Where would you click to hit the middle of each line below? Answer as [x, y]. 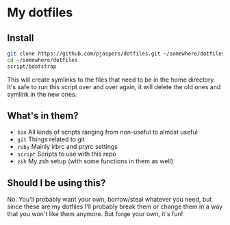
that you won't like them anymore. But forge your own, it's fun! [95, 214]
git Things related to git [51, 139]
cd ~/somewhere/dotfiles [42, 60]
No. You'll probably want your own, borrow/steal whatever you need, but [110, 200]
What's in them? [43, 116]
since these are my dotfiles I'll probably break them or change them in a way [115, 206]
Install [21, 38]
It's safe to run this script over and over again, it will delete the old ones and [114, 86]
